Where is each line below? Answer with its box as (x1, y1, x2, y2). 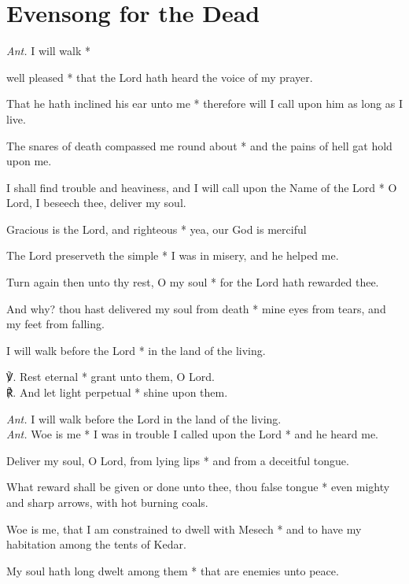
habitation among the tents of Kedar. (6, 536, 186, 553)
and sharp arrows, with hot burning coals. (6, 494, 208, 510)
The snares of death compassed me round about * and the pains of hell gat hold (6, 137, 392, 153)
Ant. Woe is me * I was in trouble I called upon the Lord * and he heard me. (6, 426, 379, 442)
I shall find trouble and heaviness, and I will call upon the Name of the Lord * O (6, 179, 397, 195)
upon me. (6, 153, 52, 169)
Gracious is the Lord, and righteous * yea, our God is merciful (6, 220, 307, 237)
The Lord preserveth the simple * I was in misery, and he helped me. (6, 247, 339, 264)
